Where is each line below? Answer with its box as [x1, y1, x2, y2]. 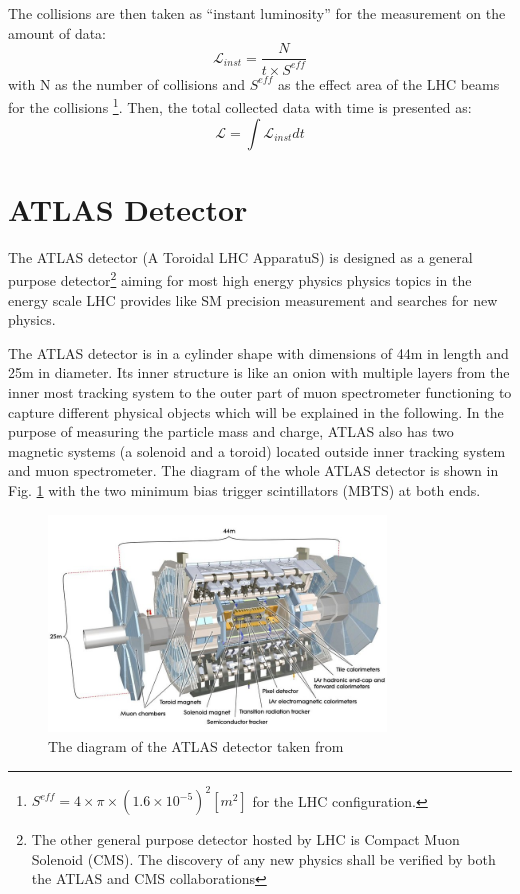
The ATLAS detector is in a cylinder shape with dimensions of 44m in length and [8, 342, 509, 363]
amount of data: [8, 22, 107, 43]
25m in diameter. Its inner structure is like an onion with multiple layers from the [8, 362, 510, 383]
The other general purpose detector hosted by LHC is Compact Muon [31, 829, 460, 850]
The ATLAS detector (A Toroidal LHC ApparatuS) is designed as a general [8, 246, 473, 267]
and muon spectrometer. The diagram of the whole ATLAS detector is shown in [8, 460, 499, 481]
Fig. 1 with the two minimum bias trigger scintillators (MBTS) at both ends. [8, 479, 481, 500]
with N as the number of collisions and [8, 73, 246, 94]
